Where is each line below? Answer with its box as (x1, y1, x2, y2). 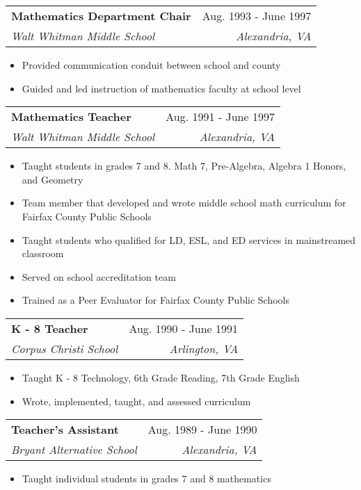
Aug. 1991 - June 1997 (166, 108, 275, 125)
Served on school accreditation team (22, 269, 176, 284)
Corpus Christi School (11, 340, 118, 357)
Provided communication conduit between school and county (22, 58, 281, 72)
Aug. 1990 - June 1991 (129, 320, 239, 336)
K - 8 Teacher (11, 320, 88, 336)
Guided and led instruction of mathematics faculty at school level (22, 81, 301, 95)
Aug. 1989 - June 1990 (147, 421, 257, 438)
